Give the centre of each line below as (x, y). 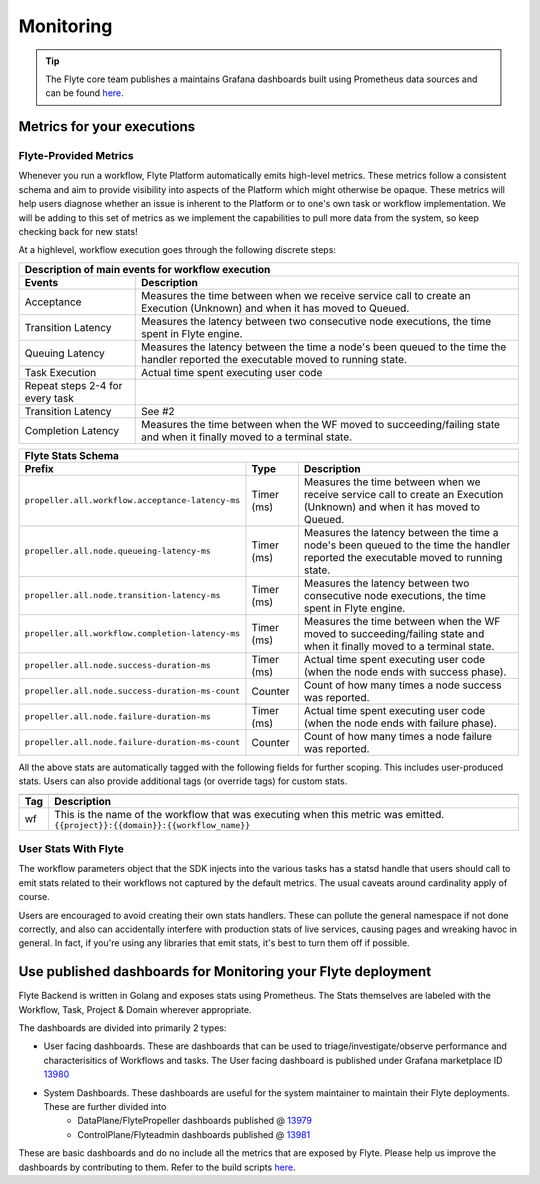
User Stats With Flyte (71, 848)
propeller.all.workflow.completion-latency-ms (132, 633)
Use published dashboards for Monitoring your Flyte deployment (225, 971)
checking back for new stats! (78, 232)
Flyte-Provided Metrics (76, 156)
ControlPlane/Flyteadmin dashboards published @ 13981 (194, 1134)
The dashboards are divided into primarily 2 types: (122, 1028)
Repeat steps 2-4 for (73, 385)
